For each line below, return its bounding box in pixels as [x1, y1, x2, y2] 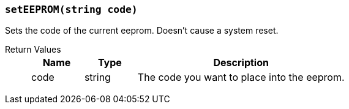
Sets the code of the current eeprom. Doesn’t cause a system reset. [5, 25, 279, 36]
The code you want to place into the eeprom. [137, 71, 345, 84]
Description [213, 56, 269, 69]
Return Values [5, 44, 61, 55]
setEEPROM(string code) [5, 4, 138, 15]
